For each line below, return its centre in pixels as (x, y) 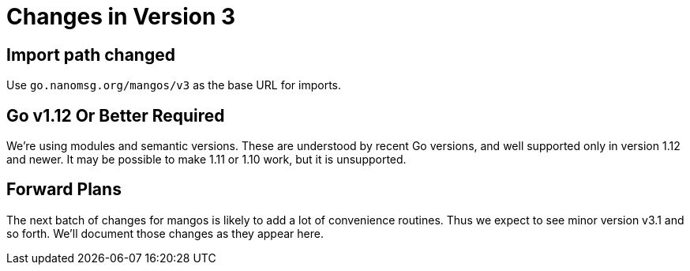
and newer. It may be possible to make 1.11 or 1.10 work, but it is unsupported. (206, 160)
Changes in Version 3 (121, 17)
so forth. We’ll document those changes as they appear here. (165, 233)
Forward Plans (64, 190)
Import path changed (91, 55)
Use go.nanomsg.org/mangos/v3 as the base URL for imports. (174, 85)
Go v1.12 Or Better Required (116, 115)
